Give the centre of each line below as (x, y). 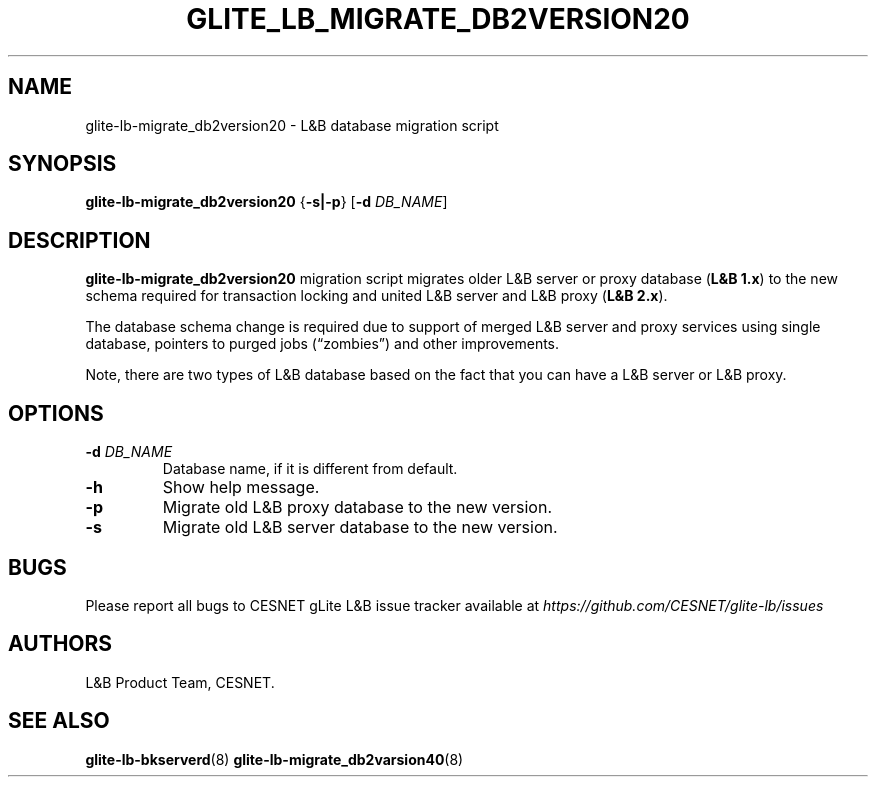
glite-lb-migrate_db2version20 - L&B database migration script (292, 125)
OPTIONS (56, 413)
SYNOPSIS (62, 164)
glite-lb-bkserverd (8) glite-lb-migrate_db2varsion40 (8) (274, 759)
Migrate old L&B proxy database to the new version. (357, 507)
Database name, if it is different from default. (310, 469)
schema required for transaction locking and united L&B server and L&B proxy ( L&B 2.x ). (376, 296)
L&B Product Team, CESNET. (180, 682)
